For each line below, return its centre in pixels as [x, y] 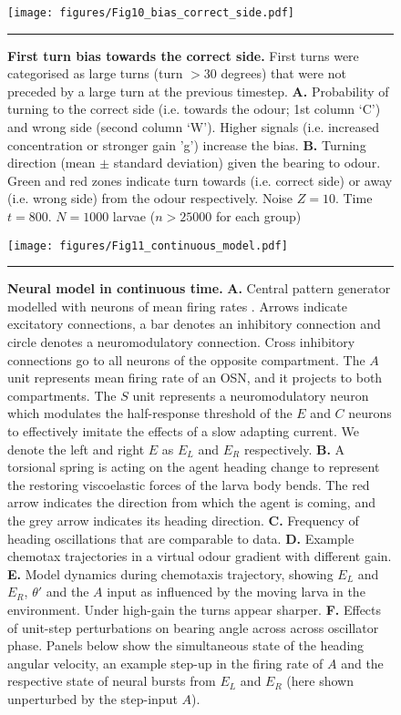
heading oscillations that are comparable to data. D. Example [181, 538]
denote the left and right [76, 449]
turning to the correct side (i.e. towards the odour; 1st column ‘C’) [194, 109]
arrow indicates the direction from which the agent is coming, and [191, 502]
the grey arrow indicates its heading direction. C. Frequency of [183, 520]
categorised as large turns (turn [95, 73]
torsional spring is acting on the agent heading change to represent [194, 467]
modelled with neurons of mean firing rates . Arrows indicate [177, 306]
